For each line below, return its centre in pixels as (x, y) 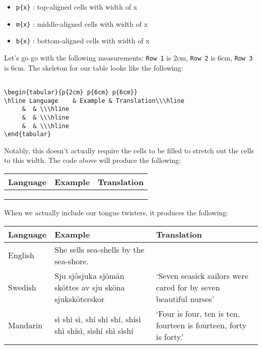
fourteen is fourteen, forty (201, 325)
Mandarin (25, 325)
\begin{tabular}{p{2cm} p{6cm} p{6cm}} (71, 92)
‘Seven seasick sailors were (202, 275)
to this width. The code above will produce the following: (92, 160)
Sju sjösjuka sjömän (89, 275)
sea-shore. (72, 261)
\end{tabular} (28, 134)
